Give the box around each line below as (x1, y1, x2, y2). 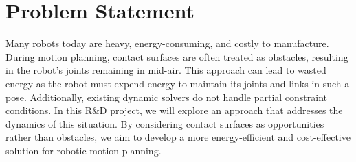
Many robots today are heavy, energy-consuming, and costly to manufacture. (5, 36, 329, 51)
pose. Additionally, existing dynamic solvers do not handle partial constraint (5, 90, 328, 104)
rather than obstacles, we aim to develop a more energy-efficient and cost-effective (5, 130, 351, 144)
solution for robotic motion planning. (5, 143, 162, 157)
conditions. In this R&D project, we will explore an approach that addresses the (5, 103, 343, 118)
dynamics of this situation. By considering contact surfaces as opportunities (5, 116, 324, 131)
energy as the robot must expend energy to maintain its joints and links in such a (5, 76, 350, 90)
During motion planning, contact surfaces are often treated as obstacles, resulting (5, 49, 348, 64)
